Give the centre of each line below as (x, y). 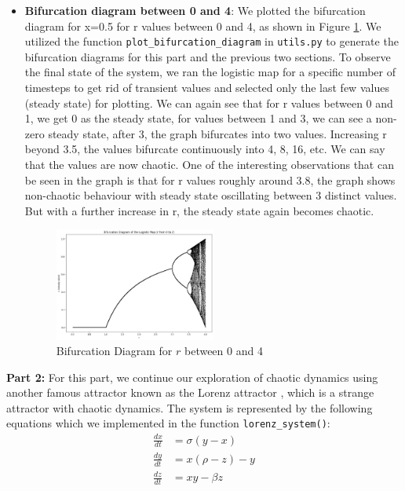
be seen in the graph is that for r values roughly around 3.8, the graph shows (210, 180)
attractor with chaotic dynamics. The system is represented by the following (190, 407)
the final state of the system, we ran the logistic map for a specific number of (210, 72)
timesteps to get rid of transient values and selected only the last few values (207, 88)
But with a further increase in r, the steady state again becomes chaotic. (199, 210)
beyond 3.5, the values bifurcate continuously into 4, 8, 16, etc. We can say (205, 149)
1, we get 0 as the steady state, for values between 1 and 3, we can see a (198, 118)
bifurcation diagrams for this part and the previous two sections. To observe (208, 56)
